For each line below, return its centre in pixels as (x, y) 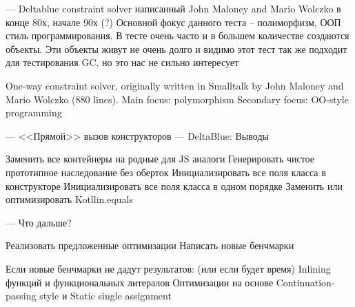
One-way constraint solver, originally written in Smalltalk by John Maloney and (175, 85)
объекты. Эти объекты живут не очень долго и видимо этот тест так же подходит (176, 49)
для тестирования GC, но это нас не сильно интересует (122, 62)
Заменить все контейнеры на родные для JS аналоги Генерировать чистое (160, 159)
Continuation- (305, 282)
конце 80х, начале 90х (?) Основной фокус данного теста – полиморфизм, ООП (173, 22)
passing (21, 296)
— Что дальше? (39, 222)
